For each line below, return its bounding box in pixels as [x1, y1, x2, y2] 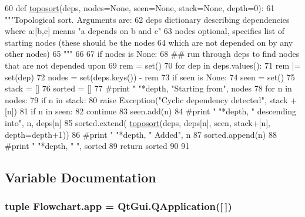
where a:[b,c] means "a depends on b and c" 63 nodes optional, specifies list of [5, 25, 285, 37]
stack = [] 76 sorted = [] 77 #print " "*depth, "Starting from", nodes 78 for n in [5, 82, 292, 94]
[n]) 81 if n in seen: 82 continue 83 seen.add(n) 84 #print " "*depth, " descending [5, 105, 296, 117]
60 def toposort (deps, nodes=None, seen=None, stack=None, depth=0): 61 [5, 2, 275, 13]
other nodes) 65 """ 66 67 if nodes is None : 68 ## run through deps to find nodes [5, 48, 300, 60]
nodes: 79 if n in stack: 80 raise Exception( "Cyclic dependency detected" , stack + [5, 93, 297, 106]
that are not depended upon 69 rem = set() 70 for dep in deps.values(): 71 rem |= [5, 59, 301, 71]
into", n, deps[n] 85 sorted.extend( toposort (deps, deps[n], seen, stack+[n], [5, 116, 270, 128]
